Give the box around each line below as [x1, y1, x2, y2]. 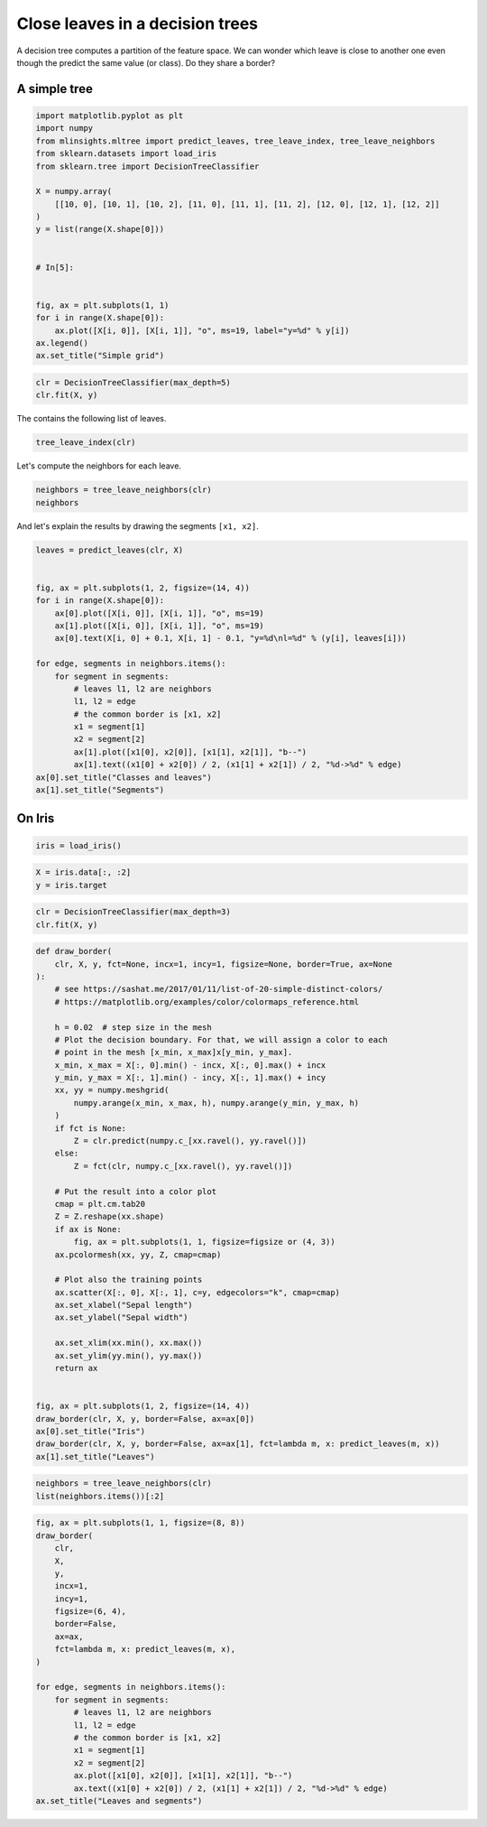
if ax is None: [54, 1224, 122, 1234]
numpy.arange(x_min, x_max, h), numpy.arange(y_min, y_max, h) [73, 1098, 360, 1108]
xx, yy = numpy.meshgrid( [54, 1085, 170, 1096]
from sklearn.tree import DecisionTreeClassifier [35, 161, 260, 172]
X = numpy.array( [35, 186, 113, 197]
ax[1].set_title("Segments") [35, 785, 165, 795]
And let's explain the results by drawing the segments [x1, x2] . [16, 520, 259, 532]
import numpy [35, 123, 94, 134]
